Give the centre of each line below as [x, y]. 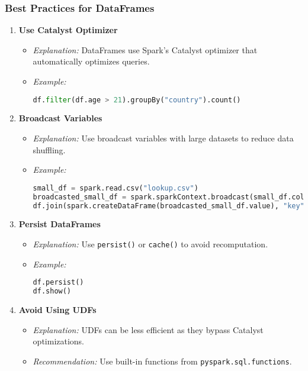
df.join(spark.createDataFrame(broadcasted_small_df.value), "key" [169, 206]
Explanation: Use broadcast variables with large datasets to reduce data [163, 138]
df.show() [52, 291]
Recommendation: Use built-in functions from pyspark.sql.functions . [162, 361]
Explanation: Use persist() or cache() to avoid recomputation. [150, 244]
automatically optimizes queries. [91, 61]
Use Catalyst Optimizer [68, 30]
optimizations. [59, 341]
